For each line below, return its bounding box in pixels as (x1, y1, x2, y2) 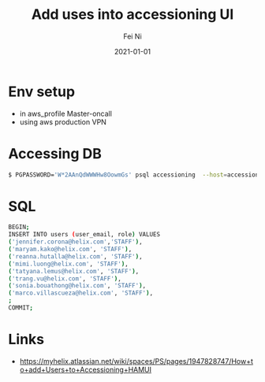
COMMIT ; (8, 304, 34, 312)
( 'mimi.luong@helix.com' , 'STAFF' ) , (8, 260, 129, 268)
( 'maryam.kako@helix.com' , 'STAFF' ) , (8, 246, 132, 254)
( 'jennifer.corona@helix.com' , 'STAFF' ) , (8, 238, 144, 246)
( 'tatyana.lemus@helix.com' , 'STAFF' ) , (8, 267, 140, 275)
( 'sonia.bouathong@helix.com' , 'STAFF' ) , (8, 282, 147, 290)
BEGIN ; (8, 223, 30, 232)
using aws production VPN (19, 117, 106, 127)
